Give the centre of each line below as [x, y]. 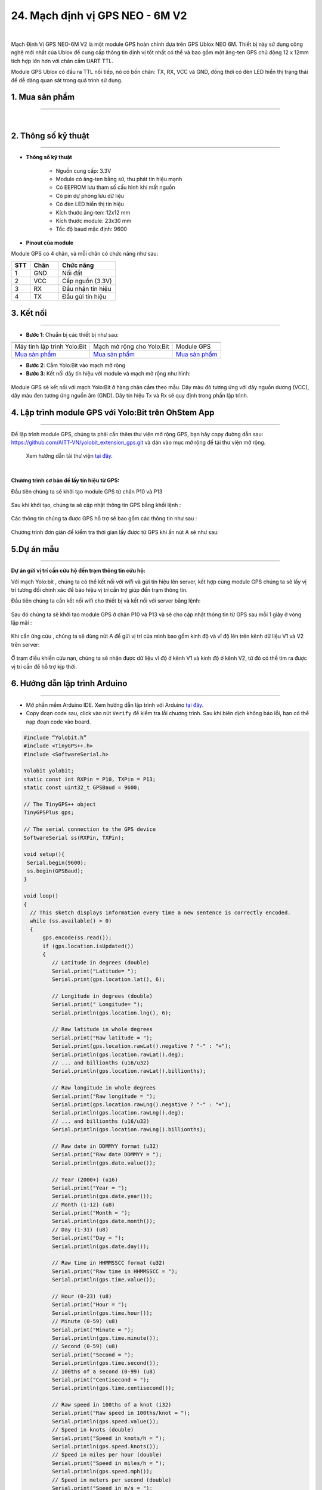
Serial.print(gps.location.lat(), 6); [108, 980]
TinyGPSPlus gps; [49, 813]
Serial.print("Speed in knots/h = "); [108, 1438]
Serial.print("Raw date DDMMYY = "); [107, 1154]
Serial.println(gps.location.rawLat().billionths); [129, 1071]
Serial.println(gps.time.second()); [105, 1363]
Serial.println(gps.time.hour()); [102, 1313]
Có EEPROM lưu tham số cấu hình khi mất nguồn [115, 187]
